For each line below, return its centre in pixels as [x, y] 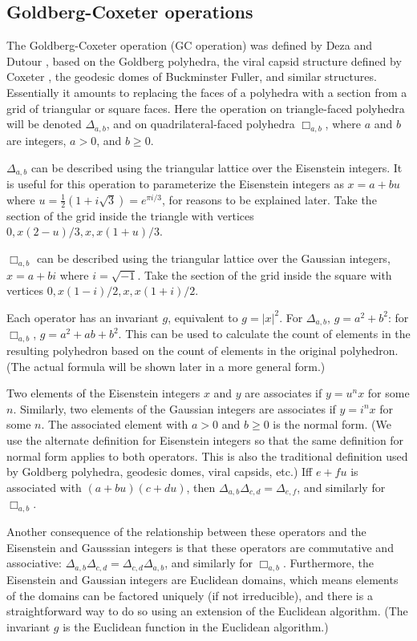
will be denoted [44, 124]
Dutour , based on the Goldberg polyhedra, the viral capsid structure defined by [204, 60]
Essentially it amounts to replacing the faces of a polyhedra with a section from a [207, 92]
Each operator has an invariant [83, 317]
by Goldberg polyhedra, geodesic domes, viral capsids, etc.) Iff [160, 472]
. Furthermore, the [328, 563]
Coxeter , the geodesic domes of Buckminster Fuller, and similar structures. [192, 77]
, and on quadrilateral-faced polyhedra [200, 124]
